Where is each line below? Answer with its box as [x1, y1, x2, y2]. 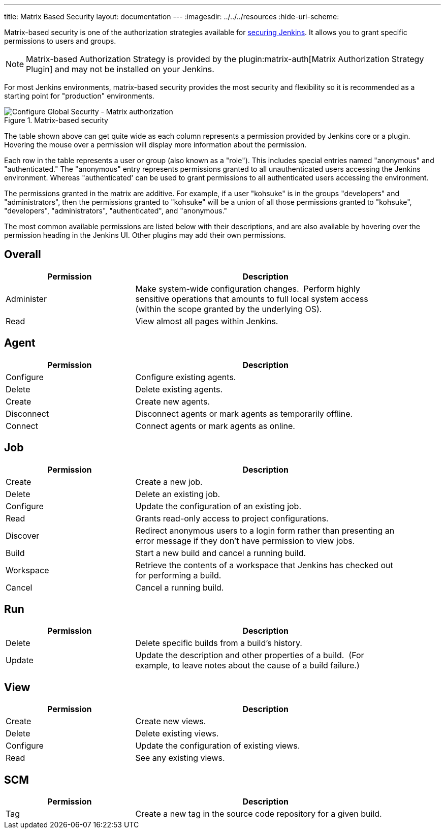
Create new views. [135, 716, 206, 727]
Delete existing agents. [135, 384, 223, 394]
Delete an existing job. [135, 488, 220, 499]
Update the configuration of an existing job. [135, 501, 301, 511]
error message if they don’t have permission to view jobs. [135, 535, 355, 546]
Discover [6, 530, 40, 541]
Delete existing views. [135, 728, 219, 739]
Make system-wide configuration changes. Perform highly [135, 283, 360, 294]
